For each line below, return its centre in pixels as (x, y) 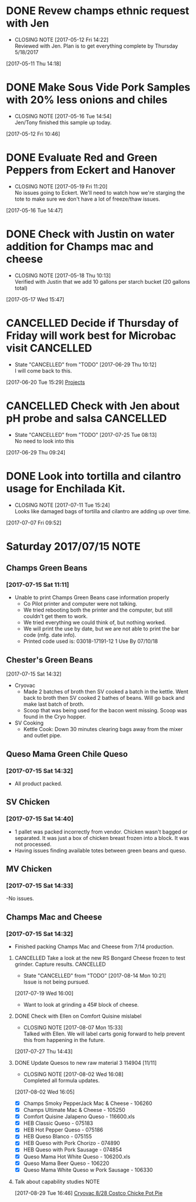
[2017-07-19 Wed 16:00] (44, 993)
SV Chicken (28, 802)
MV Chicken (29, 869)
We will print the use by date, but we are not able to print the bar (101, 629)
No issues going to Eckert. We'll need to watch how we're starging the (100, 192)
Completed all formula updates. (62, 1080)
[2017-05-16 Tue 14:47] (34, 210)
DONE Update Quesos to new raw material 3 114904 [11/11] (86, 1063)
